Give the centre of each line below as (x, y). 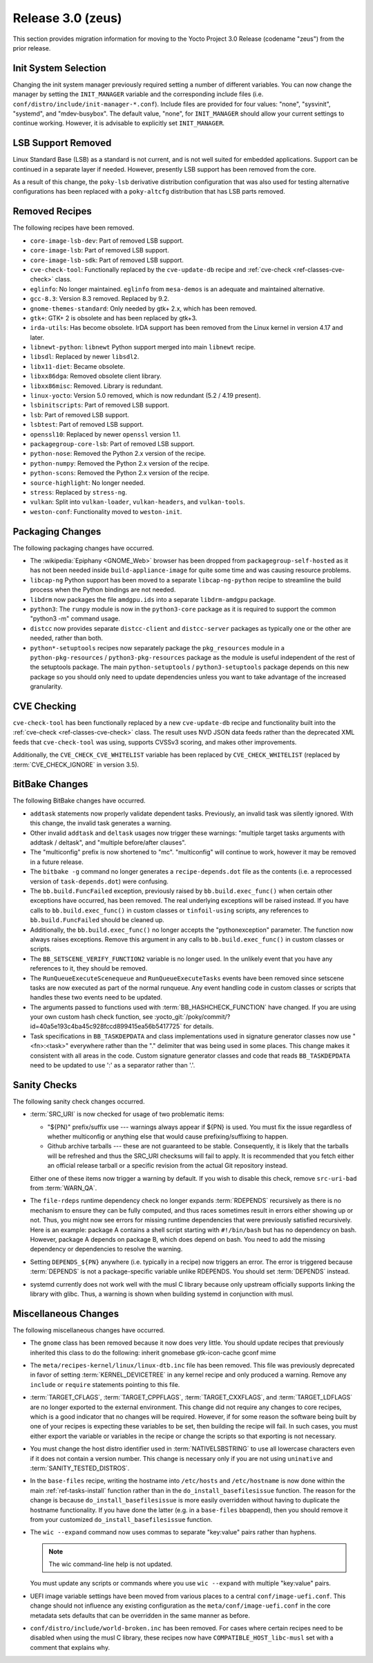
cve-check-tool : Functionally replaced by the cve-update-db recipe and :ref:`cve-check (161, 269)
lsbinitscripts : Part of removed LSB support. (99, 405)
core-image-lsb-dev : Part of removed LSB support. (107, 240)
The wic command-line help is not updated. (111, 1564)
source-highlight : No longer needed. (87, 483)
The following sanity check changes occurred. (79, 1101)
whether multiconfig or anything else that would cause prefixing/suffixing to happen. (168, 1137)
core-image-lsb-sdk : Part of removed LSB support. (107, 260)
